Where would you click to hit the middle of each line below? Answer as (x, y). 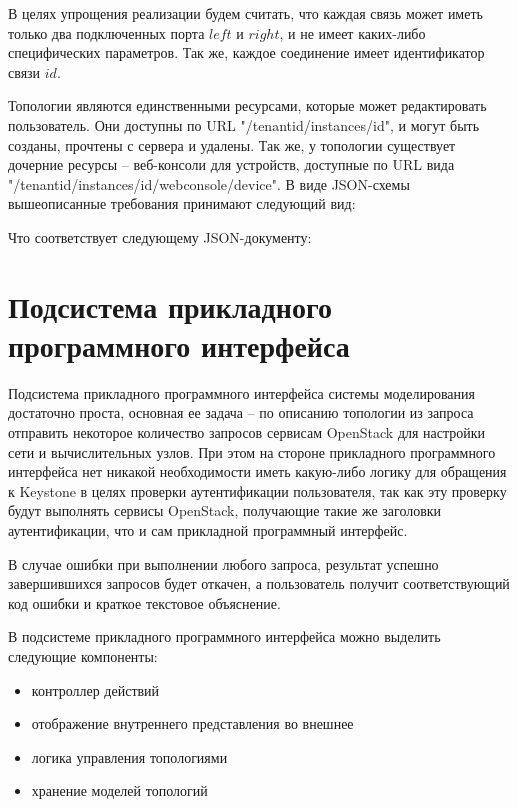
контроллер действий (95, 689)
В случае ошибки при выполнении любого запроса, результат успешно (223, 563)
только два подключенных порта (106, 32)
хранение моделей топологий (119, 790)
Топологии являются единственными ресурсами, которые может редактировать (247, 105)
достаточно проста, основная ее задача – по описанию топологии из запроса (241, 412)
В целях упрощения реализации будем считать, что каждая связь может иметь (245, 13)
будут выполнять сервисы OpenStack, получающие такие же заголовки (225, 510)
